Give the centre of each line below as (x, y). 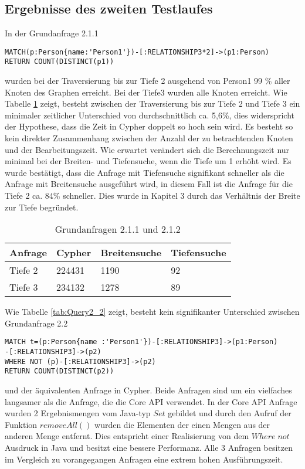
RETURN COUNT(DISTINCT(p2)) (60, 371)
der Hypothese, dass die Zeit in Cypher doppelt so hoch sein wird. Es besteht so (149, 126)
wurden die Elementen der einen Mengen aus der (182, 424)
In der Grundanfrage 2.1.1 (52, 33)
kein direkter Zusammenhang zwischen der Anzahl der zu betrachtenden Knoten (149, 138)
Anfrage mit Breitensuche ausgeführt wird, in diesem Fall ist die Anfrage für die (149, 184)
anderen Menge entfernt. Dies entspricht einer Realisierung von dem (127, 436)
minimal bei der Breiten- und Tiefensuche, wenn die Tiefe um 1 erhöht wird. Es (148, 161)
